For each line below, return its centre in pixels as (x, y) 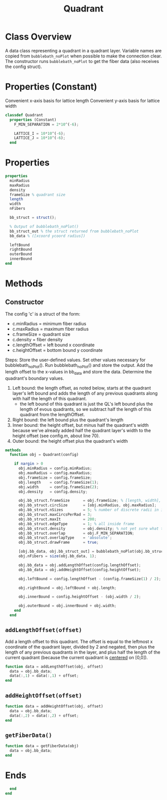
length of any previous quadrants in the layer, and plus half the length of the (83, 652)
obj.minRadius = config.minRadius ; (55, 468)
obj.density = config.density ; (53, 492)
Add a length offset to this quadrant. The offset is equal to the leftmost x (79, 641)
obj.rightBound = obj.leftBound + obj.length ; (67, 588)
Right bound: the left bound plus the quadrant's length (68, 420)
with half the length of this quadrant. (49, 398)
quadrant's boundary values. (35, 378)
